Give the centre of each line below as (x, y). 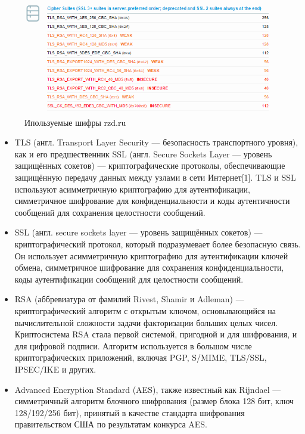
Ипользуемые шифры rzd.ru (75, 122)
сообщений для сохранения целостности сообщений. (110, 212)
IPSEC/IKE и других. (55, 369)
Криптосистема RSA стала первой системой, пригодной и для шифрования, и (156, 334)
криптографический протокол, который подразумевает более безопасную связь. (158, 244)
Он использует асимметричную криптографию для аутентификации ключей (151, 255)
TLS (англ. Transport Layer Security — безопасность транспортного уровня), (156, 142)
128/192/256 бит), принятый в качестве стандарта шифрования (130, 412)
